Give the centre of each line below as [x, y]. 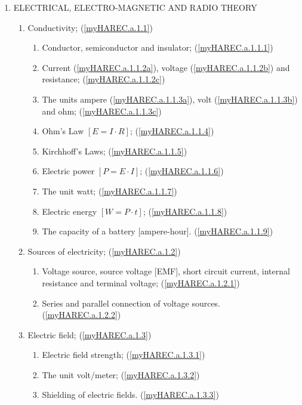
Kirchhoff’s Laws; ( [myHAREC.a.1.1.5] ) [115, 151]
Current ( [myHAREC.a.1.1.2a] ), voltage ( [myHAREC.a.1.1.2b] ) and [166, 67]
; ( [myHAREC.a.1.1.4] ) [172, 131]
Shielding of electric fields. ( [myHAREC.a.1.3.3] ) [130, 395]
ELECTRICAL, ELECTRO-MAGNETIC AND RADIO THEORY [135, 7]
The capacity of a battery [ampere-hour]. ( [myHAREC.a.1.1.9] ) [158, 231]
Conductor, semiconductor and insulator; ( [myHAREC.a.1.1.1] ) [158, 47]
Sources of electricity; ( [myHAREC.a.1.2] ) [104, 251]
